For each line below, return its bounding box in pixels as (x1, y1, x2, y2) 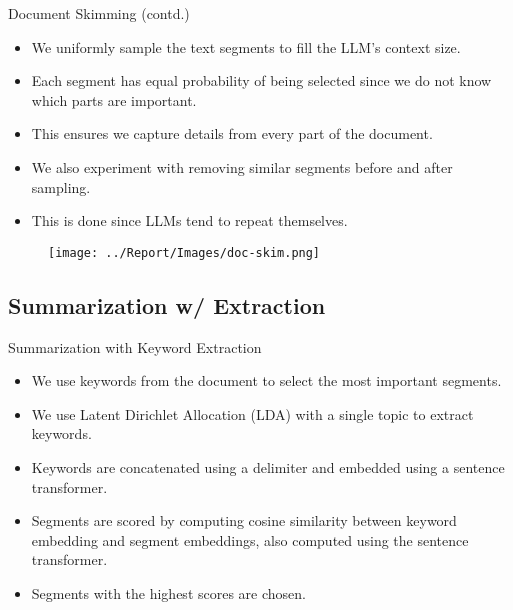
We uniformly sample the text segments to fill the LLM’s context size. (31, 36, 461, 57)
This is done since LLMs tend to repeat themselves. (31, 210, 348, 231)
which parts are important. (31, 89, 197, 110)
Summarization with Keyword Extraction (8, 336, 262, 357)
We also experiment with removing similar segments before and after (31, 156, 453, 177)
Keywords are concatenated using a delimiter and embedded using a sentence (31, 456, 505, 477)
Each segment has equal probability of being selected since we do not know (31, 70, 492, 91)
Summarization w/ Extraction (8, 289, 326, 320)
